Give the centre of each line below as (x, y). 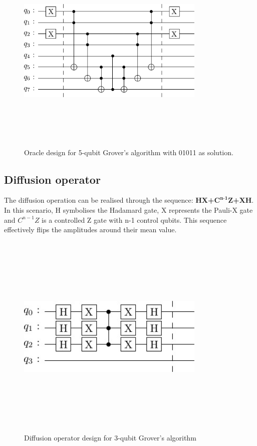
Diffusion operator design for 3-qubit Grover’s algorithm (110, 438)
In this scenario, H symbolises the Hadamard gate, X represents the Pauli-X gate (128, 209)
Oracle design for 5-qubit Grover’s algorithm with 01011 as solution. (129, 152)
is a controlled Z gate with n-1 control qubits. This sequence (134, 219)
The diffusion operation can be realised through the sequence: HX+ (109, 200)
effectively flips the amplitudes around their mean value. (90, 230)
